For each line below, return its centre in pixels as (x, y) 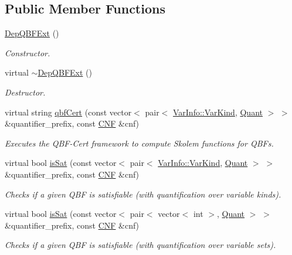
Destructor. (25, 92)
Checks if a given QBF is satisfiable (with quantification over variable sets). (140, 245)
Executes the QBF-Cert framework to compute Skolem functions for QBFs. (139, 143)
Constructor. (28, 52)
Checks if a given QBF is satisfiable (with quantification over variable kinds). (143, 194)
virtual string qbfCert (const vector (68, 112)
